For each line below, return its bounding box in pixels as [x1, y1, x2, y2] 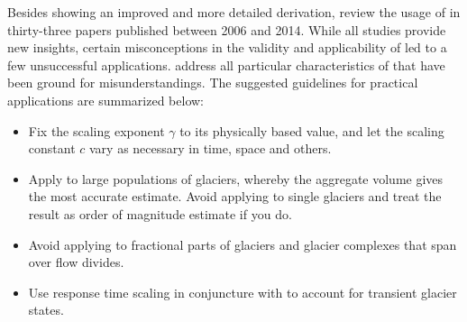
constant [28, 139, 76, 158]
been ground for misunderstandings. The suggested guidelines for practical [7, 73, 418, 92]
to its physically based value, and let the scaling [179, 121, 444, 140]
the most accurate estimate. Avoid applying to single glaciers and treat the [28, 187, 442, 206]
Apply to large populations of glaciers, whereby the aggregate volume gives [28, 169, 444, 188]
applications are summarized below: [7, 90, 205, 109]
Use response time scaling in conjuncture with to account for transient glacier [28, 282, 457, 301]
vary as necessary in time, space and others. [88, 139, 332, 158]
